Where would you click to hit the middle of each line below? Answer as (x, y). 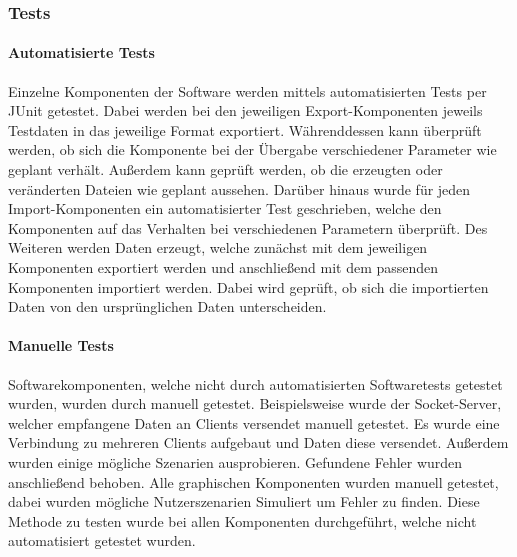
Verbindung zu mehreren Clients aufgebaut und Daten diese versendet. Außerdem (258, 442)
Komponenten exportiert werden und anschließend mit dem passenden (223, 266)
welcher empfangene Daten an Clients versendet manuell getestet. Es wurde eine (254, 422)
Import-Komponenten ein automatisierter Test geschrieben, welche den (225, 208)
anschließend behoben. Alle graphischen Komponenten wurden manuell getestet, (253, 481)
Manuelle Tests (61, 345)
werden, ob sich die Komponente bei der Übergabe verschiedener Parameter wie (252, 149)
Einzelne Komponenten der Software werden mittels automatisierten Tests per (247, 90)
